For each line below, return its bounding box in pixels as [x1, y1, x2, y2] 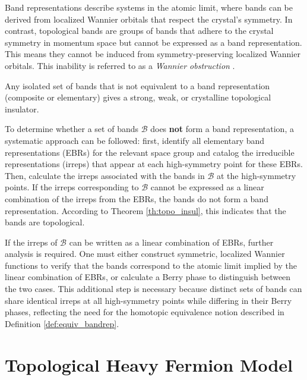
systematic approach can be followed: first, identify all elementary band [5, 134, 265, 146]
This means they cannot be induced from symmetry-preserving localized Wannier [5, 48, 300, 60]
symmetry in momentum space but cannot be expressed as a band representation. [5, 36, 302, 48]
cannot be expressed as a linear [150, 181, 264, 193]
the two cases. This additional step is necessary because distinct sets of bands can [5, 282, 302, 295]
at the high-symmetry [217, 169, 296, 181]
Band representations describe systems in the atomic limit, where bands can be [5, 1, 293, 13]
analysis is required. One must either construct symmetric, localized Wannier [5, 247, 285, 260]
